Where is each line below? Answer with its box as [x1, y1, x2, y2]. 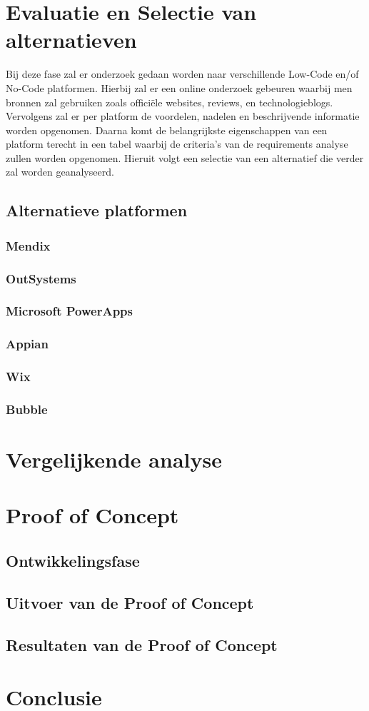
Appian [6, 335, 49, 353]
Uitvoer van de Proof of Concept [6, 591, 254, 613]
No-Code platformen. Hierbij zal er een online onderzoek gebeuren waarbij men [6, 80, 353, 95]
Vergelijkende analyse [6, 445, 222, 474]
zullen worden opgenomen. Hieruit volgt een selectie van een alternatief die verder [6, 150, 364, 165]
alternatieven [6, 25, 137, 54]
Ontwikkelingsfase [6, 550, 140, 572]
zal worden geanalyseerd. [6, 164, 114, 179]
